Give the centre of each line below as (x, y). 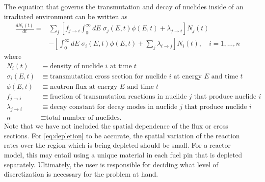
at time (121, 66)
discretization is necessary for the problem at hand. (81, 174)
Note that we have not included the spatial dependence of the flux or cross (116, 126)
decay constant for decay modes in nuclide (114, 107)
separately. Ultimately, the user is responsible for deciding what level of (111, 164)
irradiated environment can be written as (66, 16)
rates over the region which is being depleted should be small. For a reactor (117, 145)
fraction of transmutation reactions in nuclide (118, 96)
